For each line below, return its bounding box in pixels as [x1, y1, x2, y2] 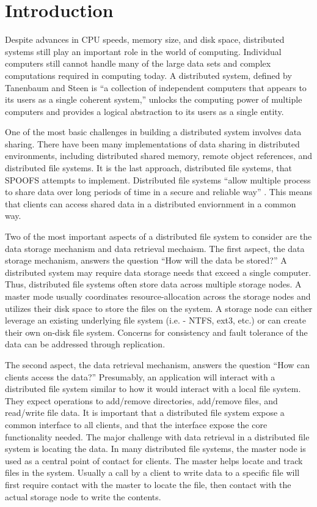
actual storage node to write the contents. [5, 490, 161, 503]
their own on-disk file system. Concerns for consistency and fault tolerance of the [5, 325, 308, 338]
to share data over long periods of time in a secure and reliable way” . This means [5, 185, 312, 198]
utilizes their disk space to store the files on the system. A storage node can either [5, 302, 313, 314]
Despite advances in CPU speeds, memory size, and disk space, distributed [5, 33, 285, 46]
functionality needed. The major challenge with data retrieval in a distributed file [5, 430, 310, 443]
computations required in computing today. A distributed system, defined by [5, 68, 292, 81]
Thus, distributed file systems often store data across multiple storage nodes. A [5, 278, 302, 291]
